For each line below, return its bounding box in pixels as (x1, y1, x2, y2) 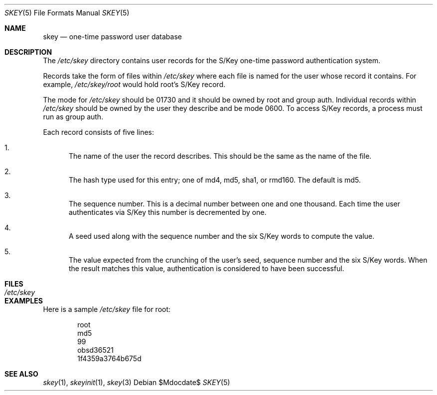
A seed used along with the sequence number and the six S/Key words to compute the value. (69, 232, 375, 240)
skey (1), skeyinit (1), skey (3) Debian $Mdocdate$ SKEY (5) (43, 378, 230, 387)
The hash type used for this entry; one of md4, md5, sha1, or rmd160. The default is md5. (69, 176, 361, 184)
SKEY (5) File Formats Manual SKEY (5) (4, 8, 130, 17)
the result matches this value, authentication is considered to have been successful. (69, 264, 344, 273)
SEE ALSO (4, 370, 38, 378)
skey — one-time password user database (43, 32, 182, 41)
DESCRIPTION (4, 48, 52, 56)
